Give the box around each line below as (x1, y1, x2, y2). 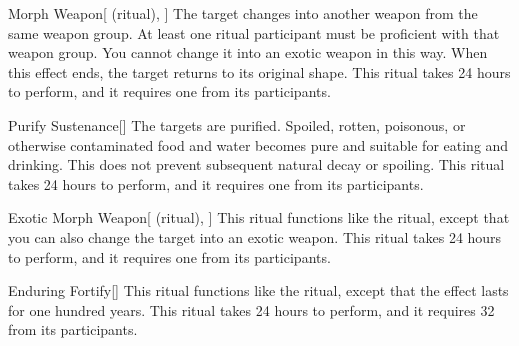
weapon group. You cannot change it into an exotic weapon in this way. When (8, 42, 488, 63)
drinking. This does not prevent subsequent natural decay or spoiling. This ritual (8, 154, 505, 175)
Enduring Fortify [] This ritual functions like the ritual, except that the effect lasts (8, 280, 509, 301)
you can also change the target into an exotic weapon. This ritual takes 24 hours (8, 226, 502, 247)
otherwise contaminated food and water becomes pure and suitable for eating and (8, 134, 509, 155)
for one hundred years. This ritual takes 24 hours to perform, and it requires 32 (8, 299, 495, 320)
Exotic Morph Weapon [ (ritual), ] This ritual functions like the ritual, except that (8, 207, 510, 228)
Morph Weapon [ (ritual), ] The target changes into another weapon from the (8, 3, 478, 23)
